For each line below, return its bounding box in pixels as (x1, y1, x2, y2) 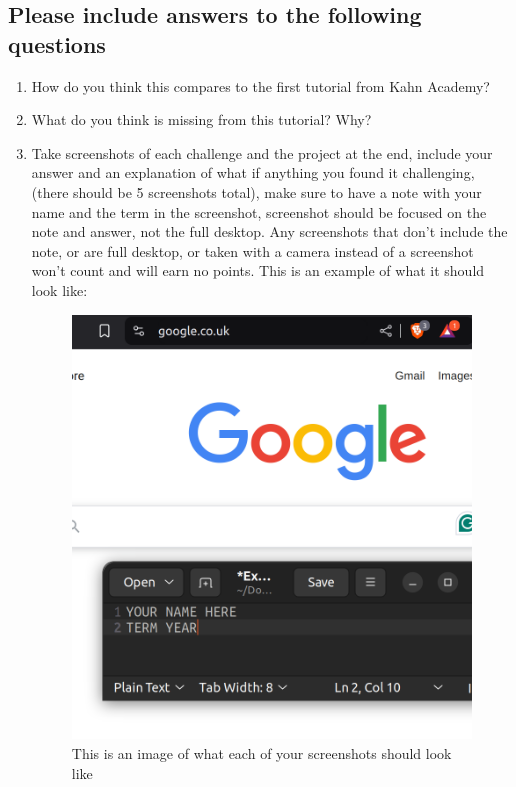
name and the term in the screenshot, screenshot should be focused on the (31, 201, 487, 222)
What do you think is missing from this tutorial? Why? (31, 109, 372, 130)
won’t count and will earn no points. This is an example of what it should (31, 260, 485, 281)
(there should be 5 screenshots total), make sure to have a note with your (31, 181, 482, 202)
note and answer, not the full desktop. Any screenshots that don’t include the (31, 221, 508, 242)
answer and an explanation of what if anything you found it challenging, (31, 162, 475, 183)
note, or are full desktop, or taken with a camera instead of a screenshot (31, 240, 474, 261)
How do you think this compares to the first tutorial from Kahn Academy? (31, 75, 490, 96)
